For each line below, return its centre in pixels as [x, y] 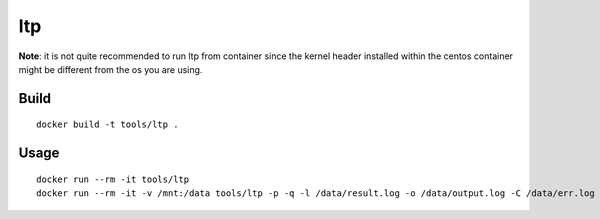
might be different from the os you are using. [110, 69]
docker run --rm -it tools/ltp [113, 179]
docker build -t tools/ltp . [107, 124]
